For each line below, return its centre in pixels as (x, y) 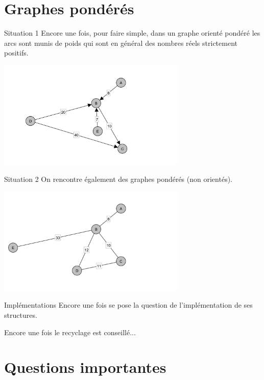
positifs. (16, 53)
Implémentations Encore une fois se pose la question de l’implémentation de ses (128, 305)
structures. (21, 315)
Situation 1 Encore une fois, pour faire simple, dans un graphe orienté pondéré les (132, 33)
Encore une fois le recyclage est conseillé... (70, 332)
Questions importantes (85, 367)
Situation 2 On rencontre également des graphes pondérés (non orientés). (118, 179)
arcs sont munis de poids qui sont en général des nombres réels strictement (121, 43)
